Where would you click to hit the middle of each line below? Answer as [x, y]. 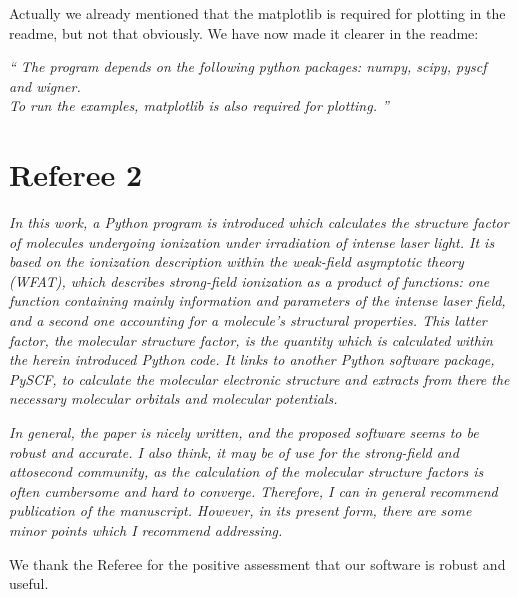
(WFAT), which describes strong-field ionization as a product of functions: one [249, 280]
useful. [29, 583]
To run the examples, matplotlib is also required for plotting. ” [199, 105]
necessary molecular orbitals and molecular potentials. [173, 398]
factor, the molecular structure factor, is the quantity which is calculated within [251, 339]
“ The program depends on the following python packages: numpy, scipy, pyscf [248, 66]
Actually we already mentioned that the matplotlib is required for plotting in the [257, 13]
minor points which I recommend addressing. [146, 530]
